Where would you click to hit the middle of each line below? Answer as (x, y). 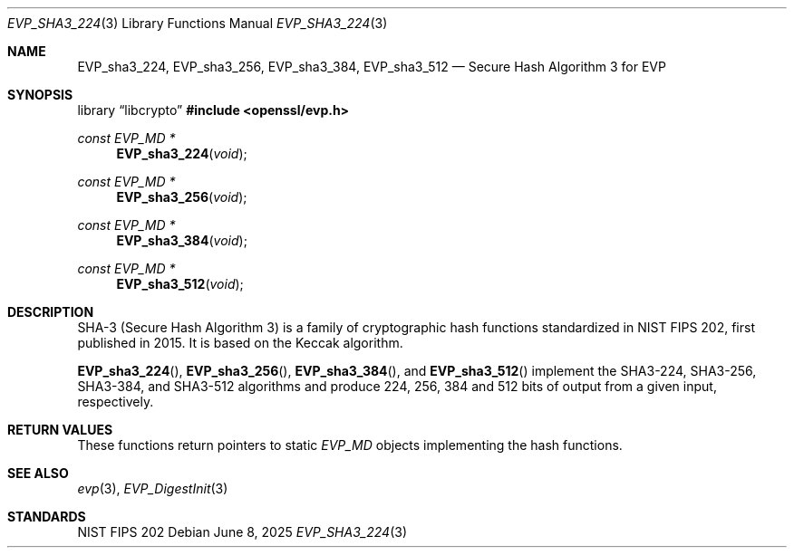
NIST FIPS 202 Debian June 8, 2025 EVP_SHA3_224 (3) (242, 532)
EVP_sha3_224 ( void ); (182, 153)
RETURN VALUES (60, 430)
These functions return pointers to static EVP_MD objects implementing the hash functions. (350, 445)
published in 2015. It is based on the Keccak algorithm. (240, 343)
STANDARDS (47, 517)
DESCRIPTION (51, 312)
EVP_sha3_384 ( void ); (182, 240)
